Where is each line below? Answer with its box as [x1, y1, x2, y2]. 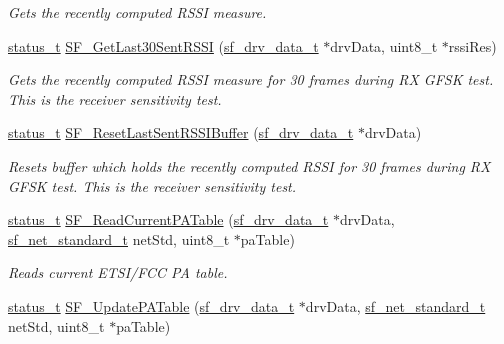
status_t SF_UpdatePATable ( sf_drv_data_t [8, 295, 295, 316]
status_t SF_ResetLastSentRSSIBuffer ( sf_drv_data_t [8, 122, 354, 143]
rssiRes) [448, 35, 497, 56]
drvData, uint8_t [330, 35, 438, 56]
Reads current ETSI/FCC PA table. [8, 262, 228, 283]
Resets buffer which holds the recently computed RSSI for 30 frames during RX [8, 155, 491, 176]
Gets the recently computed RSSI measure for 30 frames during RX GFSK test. [8, 69, 494, 90]
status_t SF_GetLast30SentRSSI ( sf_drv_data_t [8, 35, 319, 56]
